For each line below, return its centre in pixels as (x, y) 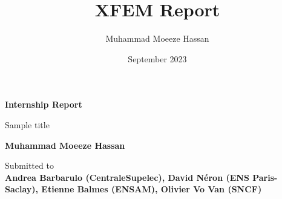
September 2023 (157, 58)
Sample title (27, 124)
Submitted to (29, 165)
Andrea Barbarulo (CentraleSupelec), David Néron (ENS (127, 177)
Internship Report (44, 104)
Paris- (265, 177)
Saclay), (21, 189)
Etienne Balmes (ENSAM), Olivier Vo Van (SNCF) (152, 189)
